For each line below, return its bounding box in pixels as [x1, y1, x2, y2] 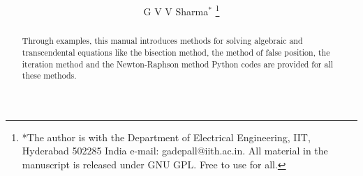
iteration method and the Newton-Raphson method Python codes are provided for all [22, 58, 334, 70]
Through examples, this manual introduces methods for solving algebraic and [22, 35, 303, 47]
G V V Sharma [143, 3, 209, 18]
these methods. [22, 70, 77, 81]
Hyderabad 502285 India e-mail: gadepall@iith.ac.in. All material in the [22, 143, 328, 158]
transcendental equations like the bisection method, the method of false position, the [22, 46, 330, 58]
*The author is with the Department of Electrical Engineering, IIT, [22, 129, 311, 144]
